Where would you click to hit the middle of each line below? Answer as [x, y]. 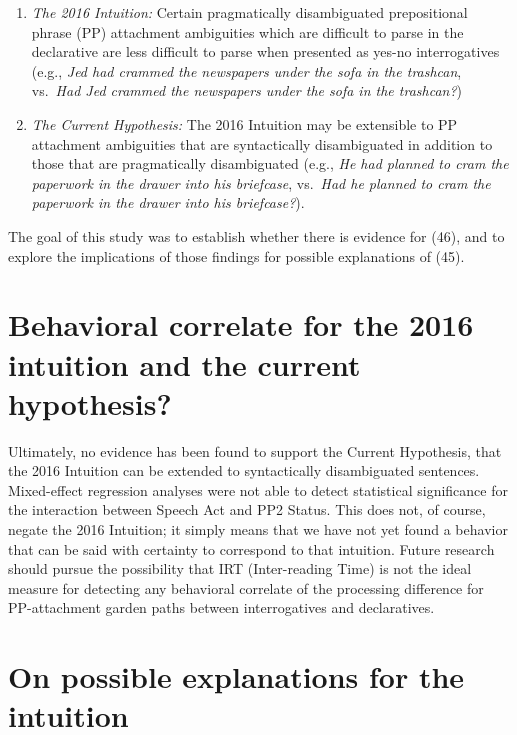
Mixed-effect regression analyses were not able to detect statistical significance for [258, 489]
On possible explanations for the [236, 676]
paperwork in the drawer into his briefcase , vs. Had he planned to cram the [261, 182]
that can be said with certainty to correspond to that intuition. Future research [251, 548]
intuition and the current [184, 363]
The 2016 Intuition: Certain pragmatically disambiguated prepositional [249, 12]
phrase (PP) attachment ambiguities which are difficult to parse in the [247, 31]
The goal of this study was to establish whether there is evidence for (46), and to [256, 235]
